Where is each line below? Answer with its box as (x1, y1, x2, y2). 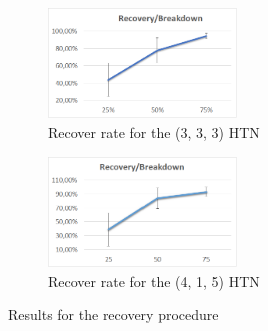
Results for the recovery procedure (8, 304, 219, 325)
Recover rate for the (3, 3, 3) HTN (48, 122, 260, 143)
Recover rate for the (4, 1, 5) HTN (48, 270, 260, 291)
